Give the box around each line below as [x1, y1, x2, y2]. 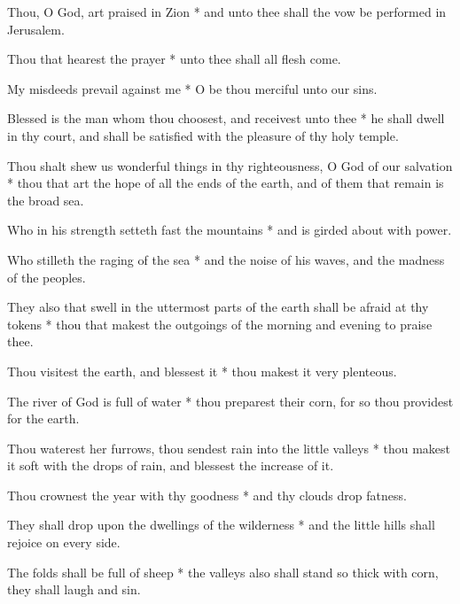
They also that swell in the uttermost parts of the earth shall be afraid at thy [7, 298, 429, 316]
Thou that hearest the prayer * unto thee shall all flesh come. [7, 50, 341, 68]
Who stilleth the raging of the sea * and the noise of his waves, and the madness [7, 250, 445, 268]
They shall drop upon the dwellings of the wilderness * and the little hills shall [7, 515, 435, 534]
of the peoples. [7, 267, 86, 286]
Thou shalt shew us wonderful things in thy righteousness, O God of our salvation [7, 156, 453, 174]
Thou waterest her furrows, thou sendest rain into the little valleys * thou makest [7, 438, 450, 457]
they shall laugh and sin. [7, 580, 141, 599]
